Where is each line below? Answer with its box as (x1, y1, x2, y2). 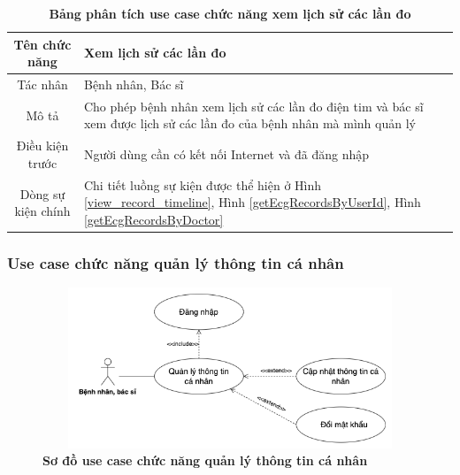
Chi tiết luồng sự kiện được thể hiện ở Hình (83, 175, 322, 194)
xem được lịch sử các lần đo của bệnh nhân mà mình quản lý (83, 114, 416, 133)
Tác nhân (17, 75, 68, 94)
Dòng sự (19, 184, 65, 203)
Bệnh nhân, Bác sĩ (83, 75, 184, 94)
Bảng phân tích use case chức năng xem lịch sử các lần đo (49, 4, 411, 22)
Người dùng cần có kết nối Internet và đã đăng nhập (83, 145, 370, 164)
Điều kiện (16, 136, 69, 155)
